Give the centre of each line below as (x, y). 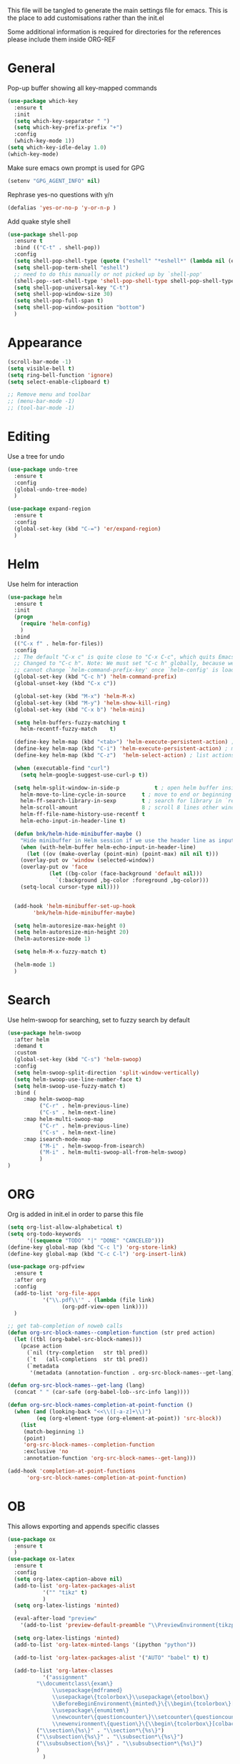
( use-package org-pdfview (46, 1267)
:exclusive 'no (46, 1452)
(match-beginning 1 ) (54, 1432)
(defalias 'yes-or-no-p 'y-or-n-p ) (62, 208)
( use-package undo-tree (43, 469)
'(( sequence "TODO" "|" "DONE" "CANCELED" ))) (95, 1240)
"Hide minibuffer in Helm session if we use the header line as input (127, 840)
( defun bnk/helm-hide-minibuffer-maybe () (78, 834)
